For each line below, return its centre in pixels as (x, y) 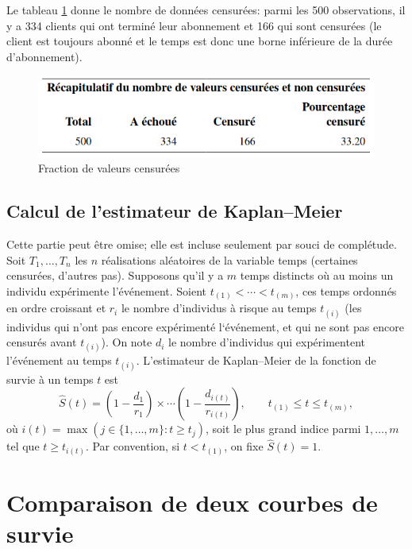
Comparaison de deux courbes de (192, 503)
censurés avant (42, 342)
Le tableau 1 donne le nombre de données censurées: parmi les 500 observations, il (206, 10)
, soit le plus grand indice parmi (283, 429)
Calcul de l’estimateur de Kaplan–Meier (175, 211)
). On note (127, 342)
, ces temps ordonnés (346, 290)
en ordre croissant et (56, 308)
